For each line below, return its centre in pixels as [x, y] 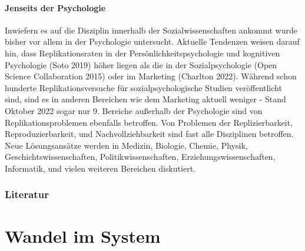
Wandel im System [83, 235]
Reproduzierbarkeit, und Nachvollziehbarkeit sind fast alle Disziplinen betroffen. [149, 134]
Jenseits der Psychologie [55, 7]
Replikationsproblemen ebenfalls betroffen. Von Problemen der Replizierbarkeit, [149, 122]
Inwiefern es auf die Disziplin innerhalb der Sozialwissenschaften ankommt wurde [151, 30]
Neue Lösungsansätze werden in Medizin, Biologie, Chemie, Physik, [126, 145]
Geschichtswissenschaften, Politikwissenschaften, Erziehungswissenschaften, [140, 157]
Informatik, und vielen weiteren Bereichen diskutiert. [100, 168]
